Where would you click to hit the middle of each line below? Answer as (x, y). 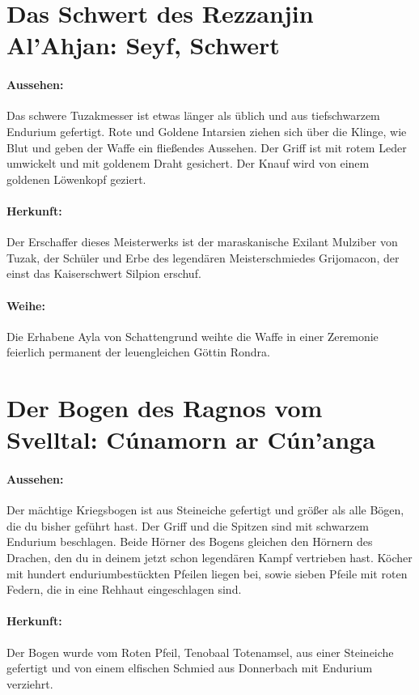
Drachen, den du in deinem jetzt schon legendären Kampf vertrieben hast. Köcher (209, 558)
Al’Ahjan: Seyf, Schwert (143, 45)
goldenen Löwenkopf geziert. (76, 179)
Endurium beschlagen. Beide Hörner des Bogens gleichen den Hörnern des (190, 542)
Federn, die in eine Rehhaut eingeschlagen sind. (124, 589)
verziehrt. (30, 683)
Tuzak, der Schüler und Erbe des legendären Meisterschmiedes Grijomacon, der (203, 257)
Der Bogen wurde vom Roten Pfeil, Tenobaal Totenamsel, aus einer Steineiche (200, 652)
